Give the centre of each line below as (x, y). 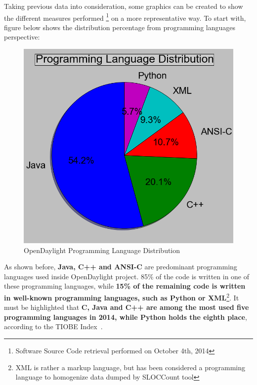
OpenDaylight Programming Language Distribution (102, 250)
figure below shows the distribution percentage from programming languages (120, 27)
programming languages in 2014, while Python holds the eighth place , (126, 317)
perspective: (22, 37)
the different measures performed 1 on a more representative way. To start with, (125, 17)
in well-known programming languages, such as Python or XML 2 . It (122, 297)
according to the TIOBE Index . (53, 326)
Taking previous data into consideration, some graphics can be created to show (124, 6)
